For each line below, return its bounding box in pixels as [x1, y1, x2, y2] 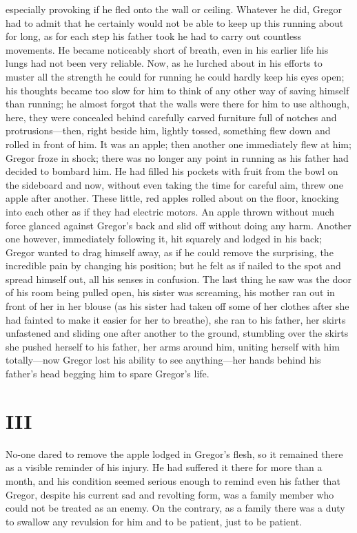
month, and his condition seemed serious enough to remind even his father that [6, 473, 340, 488]
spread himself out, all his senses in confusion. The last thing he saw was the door [6, 271, 352, 286]
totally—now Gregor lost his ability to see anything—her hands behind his [6, 353, 321, 367]
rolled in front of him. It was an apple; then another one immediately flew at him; [6, 136, 351, 151]
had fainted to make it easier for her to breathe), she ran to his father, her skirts [6, 312, 346, 326]
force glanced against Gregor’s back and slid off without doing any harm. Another [6, 218, 351, 232]
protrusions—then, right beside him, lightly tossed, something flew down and [6, 123, 331, 138]
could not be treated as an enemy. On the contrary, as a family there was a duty [6, 501, 345, 515]
